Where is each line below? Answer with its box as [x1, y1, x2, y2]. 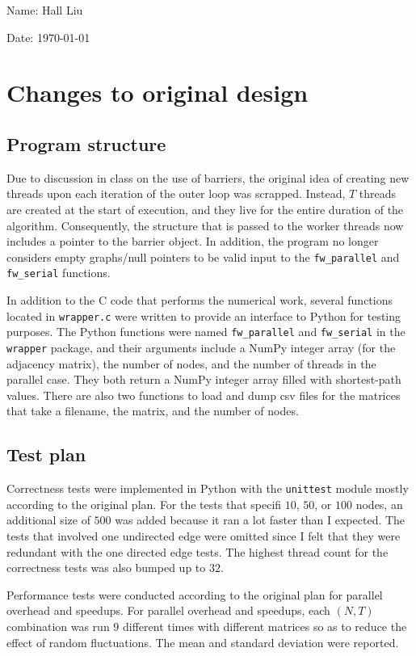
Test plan [6, 442, 86, 467]
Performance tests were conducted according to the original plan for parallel [6, 586, 383, 603]
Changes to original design [6, 76, 309, 109]
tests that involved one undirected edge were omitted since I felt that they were [6, 528, 401, 545]
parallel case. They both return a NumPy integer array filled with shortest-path [6, 371, 401, 388]
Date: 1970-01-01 [6, 28, 90, 45]
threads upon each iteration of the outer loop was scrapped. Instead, [6, 185, 346, 202]
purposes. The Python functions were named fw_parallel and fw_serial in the [6, 323, 405, 340]
